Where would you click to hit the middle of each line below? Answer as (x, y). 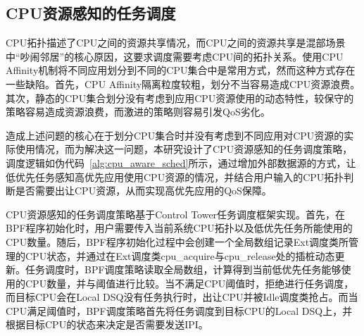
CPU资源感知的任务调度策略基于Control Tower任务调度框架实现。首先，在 (176, 214)
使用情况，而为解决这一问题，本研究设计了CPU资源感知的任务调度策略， (184, 149)
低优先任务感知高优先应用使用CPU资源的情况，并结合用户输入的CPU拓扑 (175, 176)
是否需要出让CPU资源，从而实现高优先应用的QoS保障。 (143, 191)
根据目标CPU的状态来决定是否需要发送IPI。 (107, 324)
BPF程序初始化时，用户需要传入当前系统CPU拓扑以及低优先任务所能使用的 (179, 228)
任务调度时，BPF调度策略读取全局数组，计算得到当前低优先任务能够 (183, 269)
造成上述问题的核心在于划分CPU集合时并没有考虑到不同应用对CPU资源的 (175, 135)
